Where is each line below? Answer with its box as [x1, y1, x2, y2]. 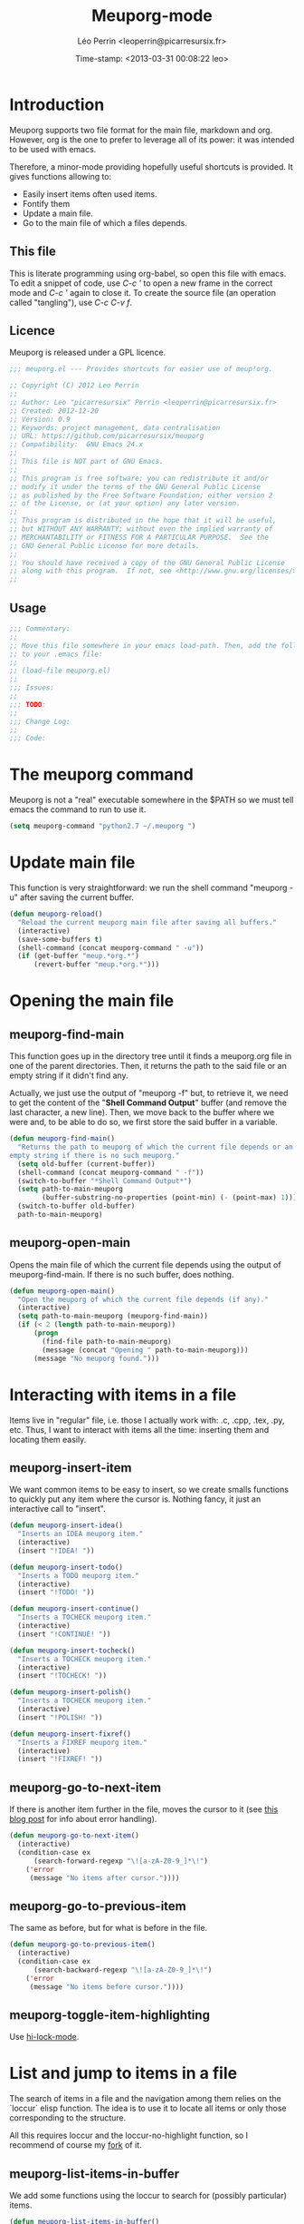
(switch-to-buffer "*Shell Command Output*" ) [17, 1176, 193, 1185]
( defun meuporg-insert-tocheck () [9, 1646, 136, 1655]
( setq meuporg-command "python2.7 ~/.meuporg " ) [9, 822, 196, 831]
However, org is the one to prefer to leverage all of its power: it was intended [9, 133, 295, 145]
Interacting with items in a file [9, 1385, 237, 1405]
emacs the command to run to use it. [9, 804, 147, 815]
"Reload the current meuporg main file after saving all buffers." [17, 917, 278, 926]
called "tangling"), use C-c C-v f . [9, 297, 133, 308]
